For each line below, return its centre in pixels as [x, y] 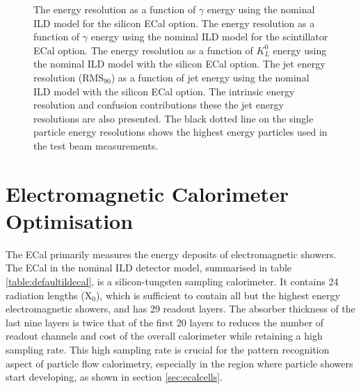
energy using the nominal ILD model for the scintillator [209, 37]
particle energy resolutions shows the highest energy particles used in [180, 132]
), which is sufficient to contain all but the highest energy [218, 295]
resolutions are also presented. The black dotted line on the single [174, 118]
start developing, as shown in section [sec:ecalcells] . [114, 377]
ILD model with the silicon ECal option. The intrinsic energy [164, 91]
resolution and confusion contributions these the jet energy [159, 105]
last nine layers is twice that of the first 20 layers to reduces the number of [165, 322]
